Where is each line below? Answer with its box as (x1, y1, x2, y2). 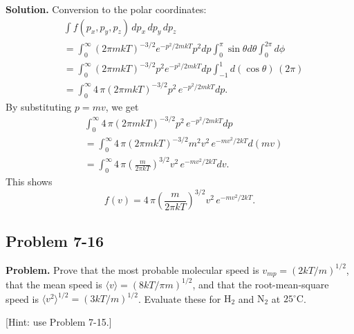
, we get (105, 99, 139, 113)
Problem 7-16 (6, 230, 104, 251)
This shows (6, 174, 53, 189)
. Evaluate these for (138, 291, 221, 306)
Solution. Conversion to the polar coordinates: (6, 2, 207, 16)
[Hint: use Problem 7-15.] (6, 314, 112, 328)
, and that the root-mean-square (192, 277, 329, 291)
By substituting (6, 99, 72, 113)
